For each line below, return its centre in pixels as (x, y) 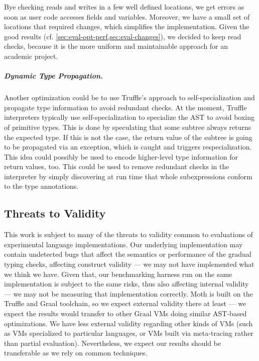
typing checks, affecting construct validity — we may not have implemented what (129, 264)
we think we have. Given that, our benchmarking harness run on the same (118, 274)
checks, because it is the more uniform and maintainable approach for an (116, 46)
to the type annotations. (41, 186)
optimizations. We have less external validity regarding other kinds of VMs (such (128, 323)
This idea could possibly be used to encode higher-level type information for (121, 156)
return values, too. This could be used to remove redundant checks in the (117, 166)
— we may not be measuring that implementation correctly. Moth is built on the (128, 293)
